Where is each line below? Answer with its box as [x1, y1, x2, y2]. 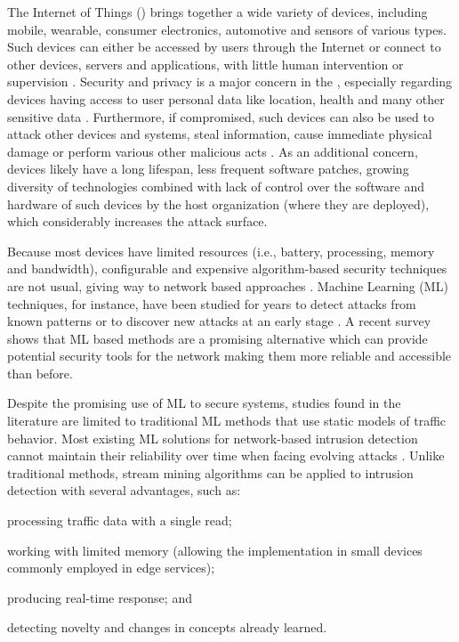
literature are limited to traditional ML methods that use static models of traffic [7, 411, 447, 430]
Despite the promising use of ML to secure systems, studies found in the [7, 394, 401, 412]
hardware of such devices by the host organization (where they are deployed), [7, 194, 430, 213]
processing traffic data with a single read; [7, 511, 232, 530]
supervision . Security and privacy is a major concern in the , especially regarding [7, 72, 452, 91]
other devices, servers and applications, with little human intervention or [7, 54, 404, 73]
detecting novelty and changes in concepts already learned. [7, 618, 327, 637]
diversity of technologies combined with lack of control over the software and [7, 176, 424, 195]
